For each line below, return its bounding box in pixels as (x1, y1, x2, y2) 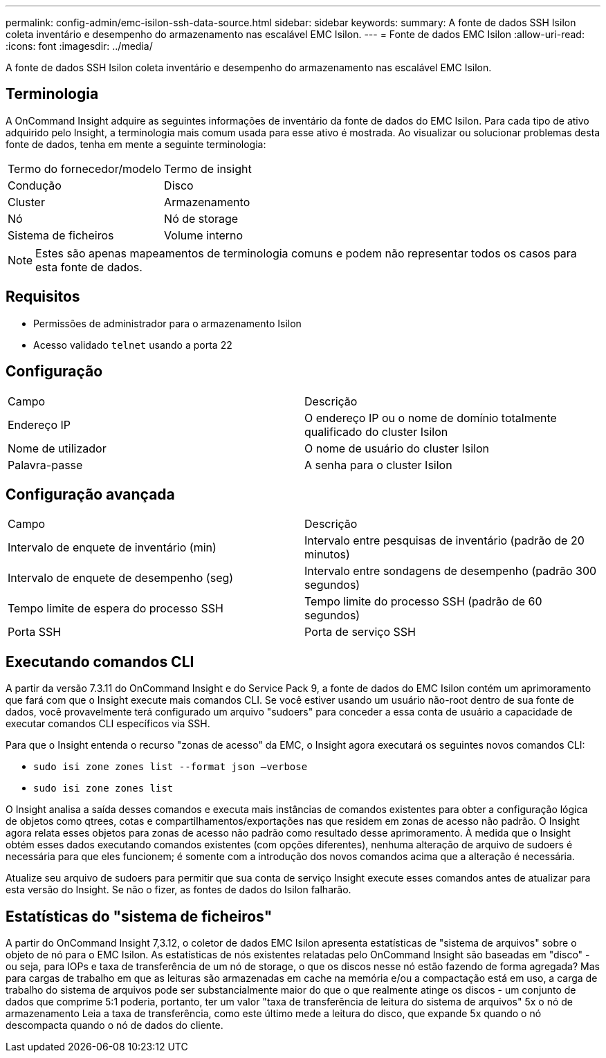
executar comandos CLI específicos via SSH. (6, 718, 210, 730)
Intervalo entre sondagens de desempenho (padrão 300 (304, 564, 597, 578)
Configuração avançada (6, 485, 175, 503)
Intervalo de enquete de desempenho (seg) (8, 571, 234, 585)
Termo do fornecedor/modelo (8, 161, 162, 176)
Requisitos (6, 288, 80, 306)
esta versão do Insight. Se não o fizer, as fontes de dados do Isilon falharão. (6, 884, 351, 896)
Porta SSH (8, 625, 62, 639)
